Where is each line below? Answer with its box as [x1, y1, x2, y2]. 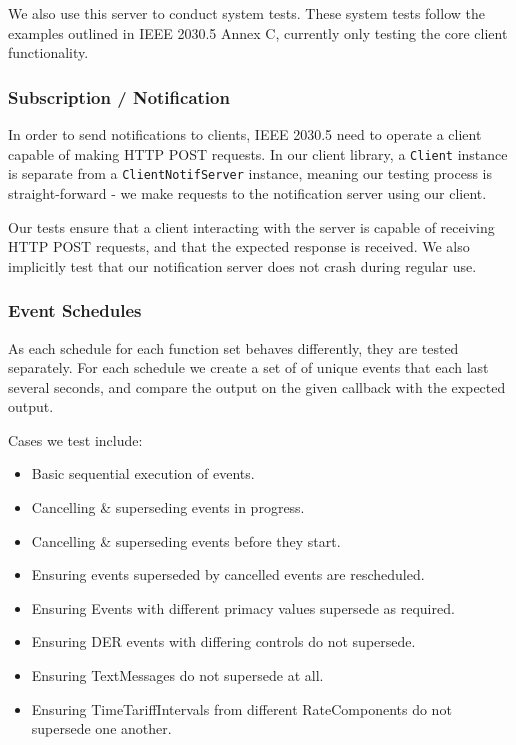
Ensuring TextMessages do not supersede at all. [31, 665, 324, 686]
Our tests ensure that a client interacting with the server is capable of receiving [8, 216, 495, 237]
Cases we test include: [8, 429, 143, 450]
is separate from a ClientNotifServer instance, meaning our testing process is [8, 163, 493, 184]
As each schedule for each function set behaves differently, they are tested [8, 337, 459, 358]
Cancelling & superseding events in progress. [31, 497, 305, 518]
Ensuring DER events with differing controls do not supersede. [31, 631, 416, 652]
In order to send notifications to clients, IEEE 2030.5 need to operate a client [8, 124, 482, 144]
